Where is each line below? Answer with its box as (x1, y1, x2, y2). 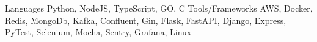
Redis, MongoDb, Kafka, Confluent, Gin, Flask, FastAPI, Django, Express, (5, 13, 286, 26)
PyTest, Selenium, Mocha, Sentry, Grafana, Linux (5, 26, 192, 38)
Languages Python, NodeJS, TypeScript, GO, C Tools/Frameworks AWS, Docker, (5, 2, 313, 14)
